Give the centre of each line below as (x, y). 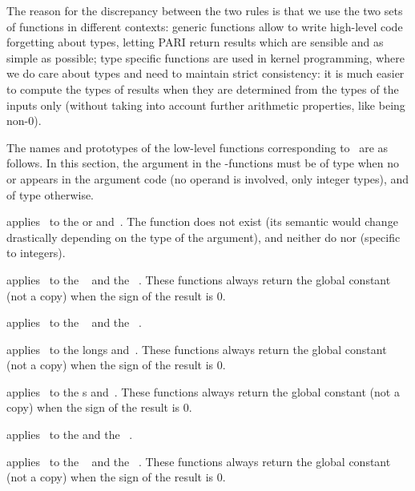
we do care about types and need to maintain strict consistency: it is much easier (205, 73)
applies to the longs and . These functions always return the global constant (197, 349)
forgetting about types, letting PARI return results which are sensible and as (195, 42)
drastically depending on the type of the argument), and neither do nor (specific (203, 237)
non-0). (24, 121)
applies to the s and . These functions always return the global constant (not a (203, 391)
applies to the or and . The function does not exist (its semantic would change (202, 221)
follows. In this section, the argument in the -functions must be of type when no (203, 163)
